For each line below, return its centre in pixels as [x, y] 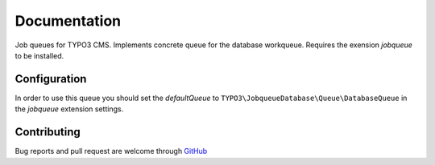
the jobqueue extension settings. [69, 109]
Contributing [48, 132]
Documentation [68, 21]
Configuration [51, 79]
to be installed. [39, 55]
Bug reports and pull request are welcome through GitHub [111, 151]
